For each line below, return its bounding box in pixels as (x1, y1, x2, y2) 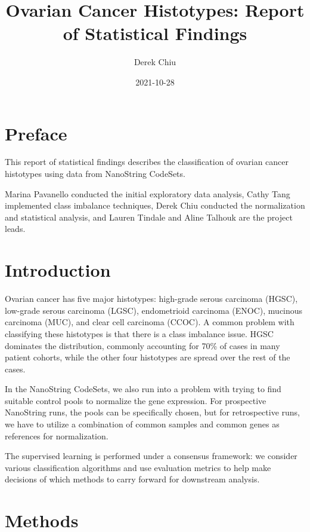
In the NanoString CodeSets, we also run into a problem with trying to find (5, 383, 281, 395)
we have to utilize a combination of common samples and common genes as (5, 418, 280, 430)
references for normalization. (5, 429, 108, 442)
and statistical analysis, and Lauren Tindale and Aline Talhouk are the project (5, 210, 293, 223)
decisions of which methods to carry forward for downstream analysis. (5, 473, 260, 485)
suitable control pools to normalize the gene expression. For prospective (5, 394, 266, 406)
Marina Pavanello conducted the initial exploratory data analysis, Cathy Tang (5, 187, 290, 200)
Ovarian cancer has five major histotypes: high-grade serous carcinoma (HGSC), (5, 292, 298, 305)
